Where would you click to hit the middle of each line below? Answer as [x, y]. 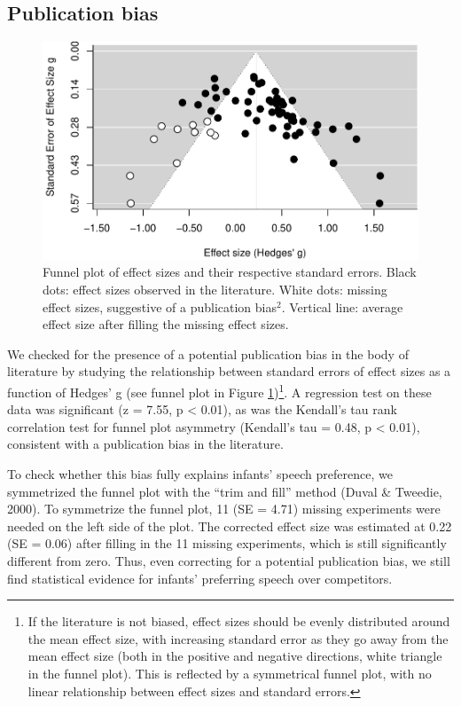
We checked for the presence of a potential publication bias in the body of [208, 353]
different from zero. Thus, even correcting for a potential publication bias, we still [229, 560]
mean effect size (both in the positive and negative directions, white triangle [235, 656]
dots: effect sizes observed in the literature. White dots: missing [215, 289]
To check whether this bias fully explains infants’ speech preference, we [200, 473]
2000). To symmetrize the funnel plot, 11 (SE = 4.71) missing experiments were [224, 509]
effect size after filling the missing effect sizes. [166, 324]
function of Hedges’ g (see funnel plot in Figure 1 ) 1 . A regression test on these [219, 390]
